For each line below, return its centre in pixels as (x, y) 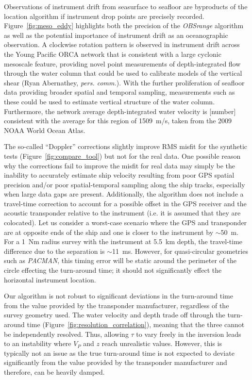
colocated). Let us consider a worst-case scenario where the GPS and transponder (126, 223)
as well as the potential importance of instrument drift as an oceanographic (116, 35)
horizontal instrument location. (50, 279)
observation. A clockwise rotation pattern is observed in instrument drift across (122, 44)
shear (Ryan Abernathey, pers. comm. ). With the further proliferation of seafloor (124, 82)
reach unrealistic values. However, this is (162, 343)
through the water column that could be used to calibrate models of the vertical (123, 73)
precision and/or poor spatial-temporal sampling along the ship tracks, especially (125, 184)
